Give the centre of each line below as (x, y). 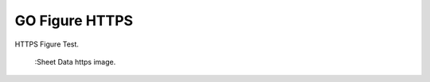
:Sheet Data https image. (75, 61)
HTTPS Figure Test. (47, 44)
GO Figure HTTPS (74, 20)
